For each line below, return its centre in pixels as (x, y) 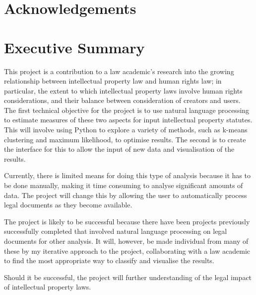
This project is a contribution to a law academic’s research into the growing (119, 71)
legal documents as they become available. (68, 205)
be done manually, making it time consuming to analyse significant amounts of (124, 185)
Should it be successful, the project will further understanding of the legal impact (128, 277)
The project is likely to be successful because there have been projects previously (127, 221)
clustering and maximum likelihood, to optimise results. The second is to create (125, 139)
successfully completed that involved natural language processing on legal (116, 231)
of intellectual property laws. (48, 287)
